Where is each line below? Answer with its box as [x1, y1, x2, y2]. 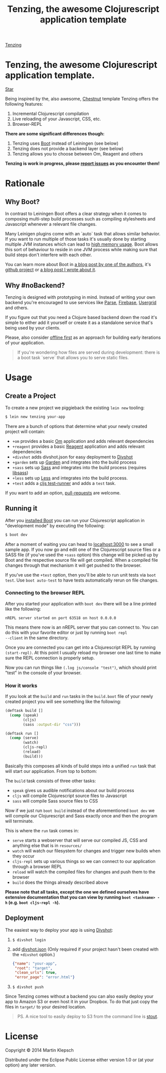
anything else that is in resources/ [12, 842, 82, 848]
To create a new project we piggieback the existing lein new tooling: [5, 405, 145, 411]
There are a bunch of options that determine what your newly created [5, 423, 148, 429]
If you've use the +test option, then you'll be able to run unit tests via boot [5, 572, 156, 578]
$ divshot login [12, 937, 46, 942]
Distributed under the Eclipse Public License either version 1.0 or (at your [5, 1057, 154, 1063]
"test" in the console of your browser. [5, 670, 82, 676]
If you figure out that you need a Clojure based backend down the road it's [5, 314, 158, 320]
